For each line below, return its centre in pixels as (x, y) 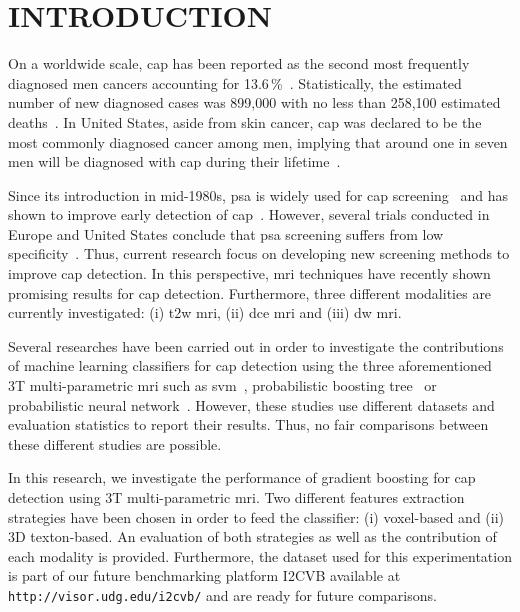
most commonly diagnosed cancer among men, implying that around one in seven (258, 141)
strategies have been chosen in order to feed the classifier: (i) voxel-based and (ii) (256, 516)
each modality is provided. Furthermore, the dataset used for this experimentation (260, 555)
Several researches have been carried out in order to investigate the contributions (256, 345)
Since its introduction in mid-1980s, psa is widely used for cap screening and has (258, 194)
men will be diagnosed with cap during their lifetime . (174, 161)
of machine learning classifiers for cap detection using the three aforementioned (250, 365)
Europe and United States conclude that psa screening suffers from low (226, 233)
